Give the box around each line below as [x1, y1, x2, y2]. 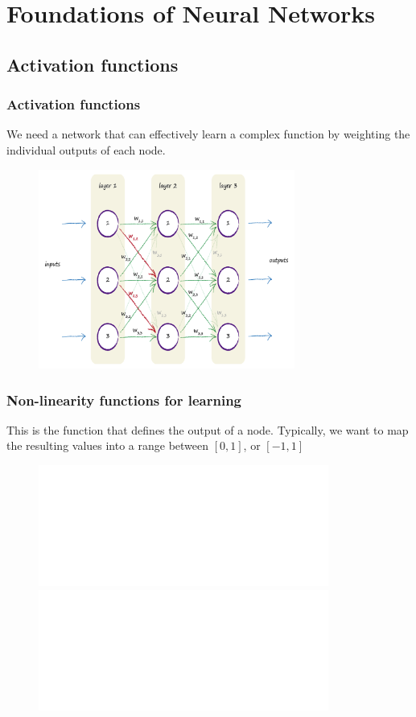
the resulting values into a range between [6, 437, 209, 454]
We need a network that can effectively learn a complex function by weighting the [6, 126, 410, 142]
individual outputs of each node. [6, 141, 166, 158]
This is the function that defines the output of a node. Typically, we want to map [6, 421, 409, 438]
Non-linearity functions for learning [6, 389, 241, 410]
